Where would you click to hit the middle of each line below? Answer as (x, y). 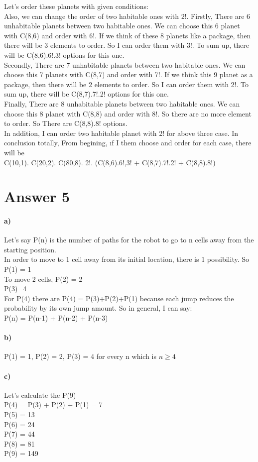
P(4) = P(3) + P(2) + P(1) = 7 (53, 404)
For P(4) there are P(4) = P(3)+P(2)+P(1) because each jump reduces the (119, 298)
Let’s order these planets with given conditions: (76, 6)
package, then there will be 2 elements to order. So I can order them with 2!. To (127, 84)
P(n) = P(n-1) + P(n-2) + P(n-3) (56, 318)
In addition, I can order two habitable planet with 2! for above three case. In (121, 133)
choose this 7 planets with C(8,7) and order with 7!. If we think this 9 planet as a (129, 74)
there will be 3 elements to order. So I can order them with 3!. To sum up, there (127, 45)
